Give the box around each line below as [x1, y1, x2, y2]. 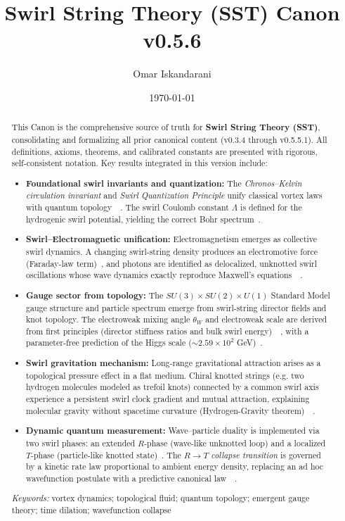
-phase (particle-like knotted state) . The [30, 448, 181, 460]
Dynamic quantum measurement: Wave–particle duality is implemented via [26, 425, 320, 437]
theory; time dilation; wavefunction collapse [11, 504, 171, 516]
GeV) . [237, 337, 263, 349]
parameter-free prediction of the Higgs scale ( [26, 337, 192, 349]
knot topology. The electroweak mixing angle [26, 313, 190, 325]
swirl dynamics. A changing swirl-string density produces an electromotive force [26, 245, 318, 257]
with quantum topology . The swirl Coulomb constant [26, 201, 229, 213]
